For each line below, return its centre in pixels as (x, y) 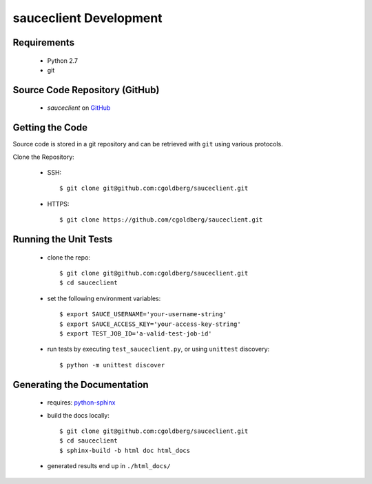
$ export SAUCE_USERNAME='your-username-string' (143, 314)
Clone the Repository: (44, 157)
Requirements (44, 42)
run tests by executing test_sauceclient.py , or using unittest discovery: (158, 349)
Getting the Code (50, 128)
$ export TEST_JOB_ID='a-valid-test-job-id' (136, 333)
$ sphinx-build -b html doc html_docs (125, 450)
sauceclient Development (87, 18)
